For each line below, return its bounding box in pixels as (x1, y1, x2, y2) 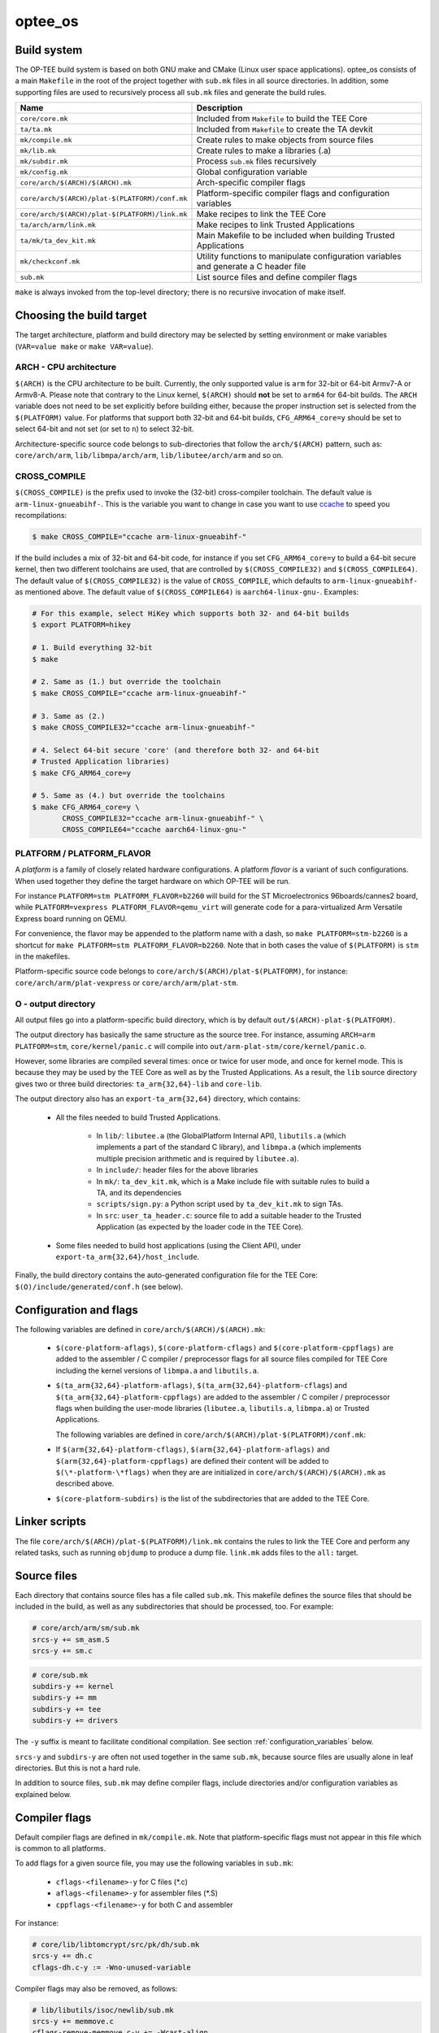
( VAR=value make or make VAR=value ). (15, 342, 154, 351)
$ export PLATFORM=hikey (32, 620, 132, 629)
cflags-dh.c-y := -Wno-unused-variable (32, 1962, 191, 1972)
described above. (55, 1478, 115, 1488)
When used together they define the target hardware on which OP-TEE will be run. (15, 876, 291, 886)
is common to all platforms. (15, 1844, 106, 1853)
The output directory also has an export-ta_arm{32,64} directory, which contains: (15, 1094, 301, 1104)
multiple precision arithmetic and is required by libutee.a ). (96, 1153, 300, 1163)
